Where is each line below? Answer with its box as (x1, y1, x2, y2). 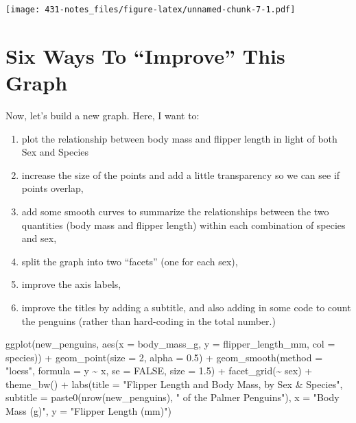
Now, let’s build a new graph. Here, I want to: (5, 108, 200, 122)
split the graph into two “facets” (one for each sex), (21, 254, 238, 268)
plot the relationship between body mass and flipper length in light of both (21, 131, 337, 145)
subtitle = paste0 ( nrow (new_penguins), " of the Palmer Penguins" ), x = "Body (5, 390, 340, 404)
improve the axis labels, (21, 277, 121, 291)
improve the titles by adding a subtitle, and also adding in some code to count (21, 300, 351, 314)
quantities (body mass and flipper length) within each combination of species (21, 217, 346, 232)
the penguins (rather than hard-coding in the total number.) (21, 313, 276, 328)
